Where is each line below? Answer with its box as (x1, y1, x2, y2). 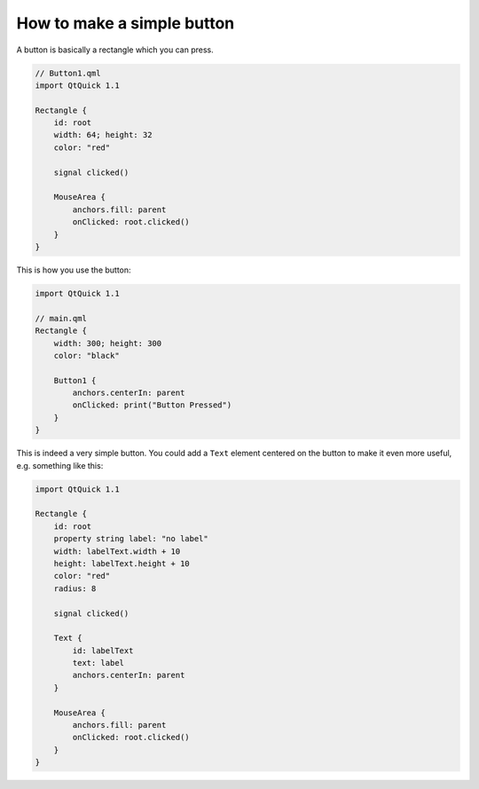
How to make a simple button (16, 13, 235, 33)
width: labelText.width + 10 (53, 546, 181, 556)
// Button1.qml (35, 67, 101, 78)
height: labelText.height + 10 (53, 558, 190, 568)
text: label (72, 658, 124, 668)
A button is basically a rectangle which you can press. (16, 44, 214, 55)
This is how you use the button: (16, 264, 132, 275)
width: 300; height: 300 (53, 338, 162, 348)
